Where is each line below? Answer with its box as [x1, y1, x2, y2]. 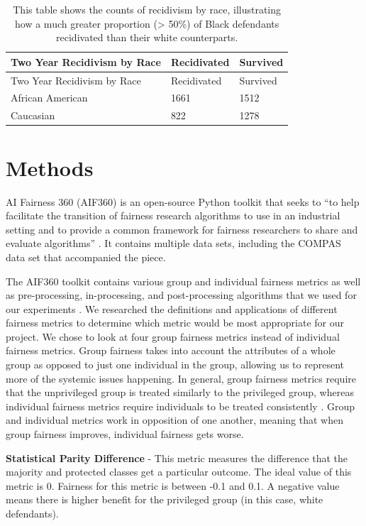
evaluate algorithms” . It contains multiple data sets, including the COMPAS [6, 236, 341, 251]
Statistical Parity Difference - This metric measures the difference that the [6, 450, 348, 465]
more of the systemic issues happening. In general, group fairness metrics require [6, 371, 356, 385]
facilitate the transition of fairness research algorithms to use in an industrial [6, 208, 340, 223]
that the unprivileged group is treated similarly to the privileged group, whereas [6, 385, 354, 400]
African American [11, 90, 88, 105]
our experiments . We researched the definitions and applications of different [6, 301, 338, 316]
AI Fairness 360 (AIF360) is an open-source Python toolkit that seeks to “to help [6, 194, 360, 209]
